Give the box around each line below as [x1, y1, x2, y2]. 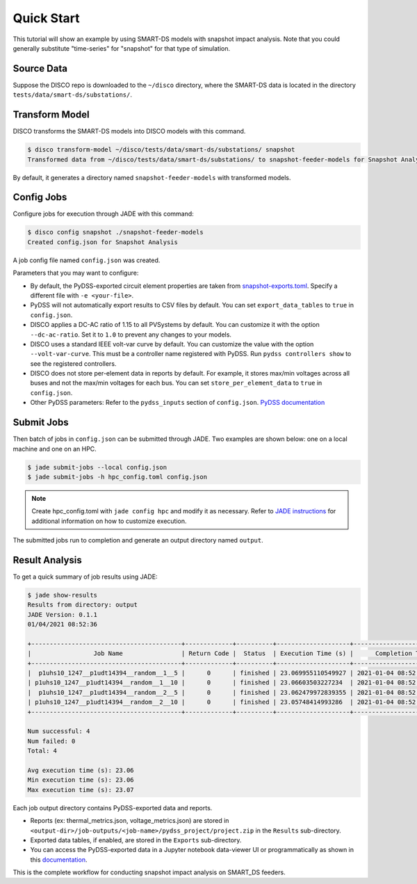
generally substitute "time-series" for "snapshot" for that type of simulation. [13, 44, 231, 52]
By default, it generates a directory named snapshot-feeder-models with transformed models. [13, 173, 291, 182]
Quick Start [13, 10, 80, 26]
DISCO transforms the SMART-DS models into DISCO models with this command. [13, 127, 246, 136]
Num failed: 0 [27, 737, 76, 745]
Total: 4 [27, 747, 58, 755]
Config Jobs [13, 191, 67, 203]
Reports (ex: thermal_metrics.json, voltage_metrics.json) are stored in [30, 817, 229, 825]
